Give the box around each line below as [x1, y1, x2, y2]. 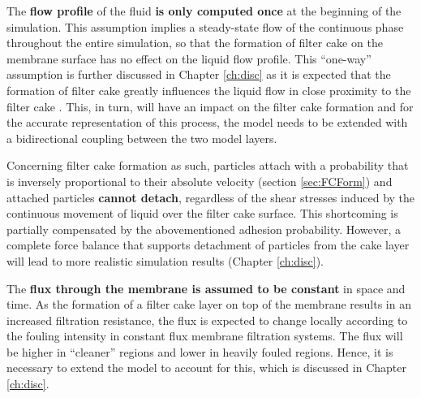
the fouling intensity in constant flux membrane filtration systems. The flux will [6, 327, 403, 344]
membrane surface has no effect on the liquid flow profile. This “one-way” [6, 50, 372, 67]
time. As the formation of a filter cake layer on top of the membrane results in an [6, 296, 411, 313]
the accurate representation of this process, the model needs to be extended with [6, 114, 408, 131]
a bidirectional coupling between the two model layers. [6, 129, 277, 146]
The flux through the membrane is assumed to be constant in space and [6, 279, 406, 296]
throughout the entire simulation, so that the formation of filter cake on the [6, 34, 383, 51]
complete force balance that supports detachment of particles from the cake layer [6, 236, 410, 253]
